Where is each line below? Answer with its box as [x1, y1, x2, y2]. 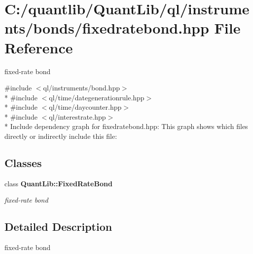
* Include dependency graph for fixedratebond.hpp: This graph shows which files [4, 121, 248, 131]
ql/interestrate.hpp [49, 111, 106, 122]
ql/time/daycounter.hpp [49, 102, 122, 112]
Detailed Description [4, 219, 112, 234]
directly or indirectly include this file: [4, 131, 117, 141]
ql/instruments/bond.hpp [43, 83, 120, 93]
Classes [4, 155, 42, 170]
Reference [4, 37, 73, 57]
